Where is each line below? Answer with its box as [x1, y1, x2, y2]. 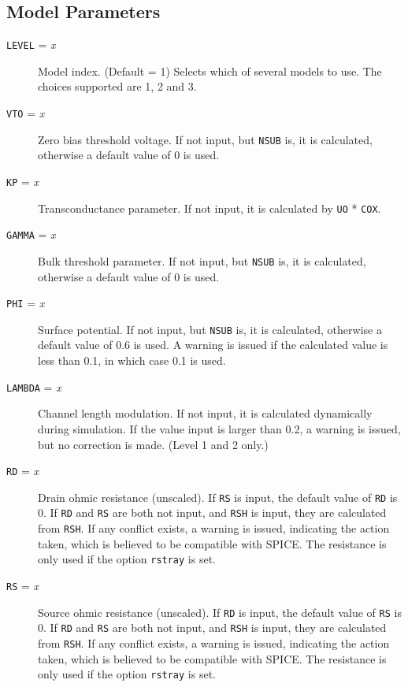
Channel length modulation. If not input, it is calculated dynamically [38, 405, 373, 421]
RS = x [6, 577, 39, 593]
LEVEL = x [6, 36, 56, 53]
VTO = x [6, 105, 45, 121]
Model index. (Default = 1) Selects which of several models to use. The [38, 62, 382, 79]
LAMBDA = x [6, 378, 61, 395]
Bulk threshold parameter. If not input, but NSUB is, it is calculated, [38, 252, 366, 269]
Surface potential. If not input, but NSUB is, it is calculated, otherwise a [38, 321, 382, 337]
